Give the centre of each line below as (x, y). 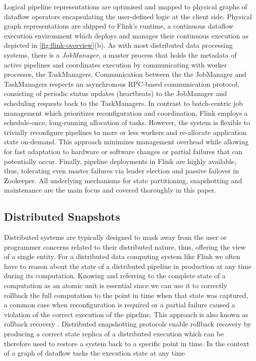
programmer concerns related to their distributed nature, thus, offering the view (125, 246)
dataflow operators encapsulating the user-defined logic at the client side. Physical (128, 16)
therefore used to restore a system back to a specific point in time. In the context (127, 343)
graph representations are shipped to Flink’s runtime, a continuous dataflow (119, 26)
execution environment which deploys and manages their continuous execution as (126, 35)
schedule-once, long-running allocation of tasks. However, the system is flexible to (127, 122)
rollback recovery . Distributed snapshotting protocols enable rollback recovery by (128, 324)
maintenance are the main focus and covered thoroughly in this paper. (110, 190)
